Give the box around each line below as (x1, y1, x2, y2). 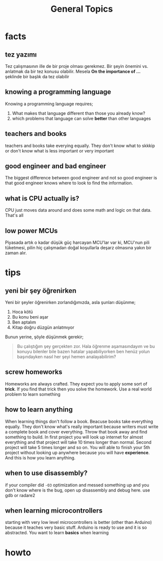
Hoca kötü (12, 309, 33, 315)
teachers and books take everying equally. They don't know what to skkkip (5, 143, 155, 149)
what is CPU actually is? (5, 194, 79, 202)
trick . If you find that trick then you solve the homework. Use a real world (5, 386, 152, 392)
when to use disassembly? (5, 469, 88, 477)
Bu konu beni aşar (12, 314, 49, 320)
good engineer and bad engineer (5, 162, 106, 171)
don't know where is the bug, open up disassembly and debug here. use (5, 487, 150, 493)
